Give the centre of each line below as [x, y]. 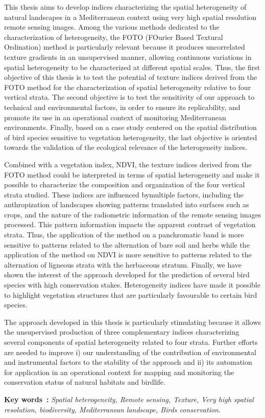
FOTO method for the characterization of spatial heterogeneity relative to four [128, 87]
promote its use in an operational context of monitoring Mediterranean [115, 117]
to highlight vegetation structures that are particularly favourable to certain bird [131, 294]
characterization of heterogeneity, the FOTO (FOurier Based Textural [114, 37]
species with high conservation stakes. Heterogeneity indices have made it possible [132, 285]
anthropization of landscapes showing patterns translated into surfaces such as [127, 204]
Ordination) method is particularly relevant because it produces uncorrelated [125, 47]
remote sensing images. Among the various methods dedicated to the [112, 27]
